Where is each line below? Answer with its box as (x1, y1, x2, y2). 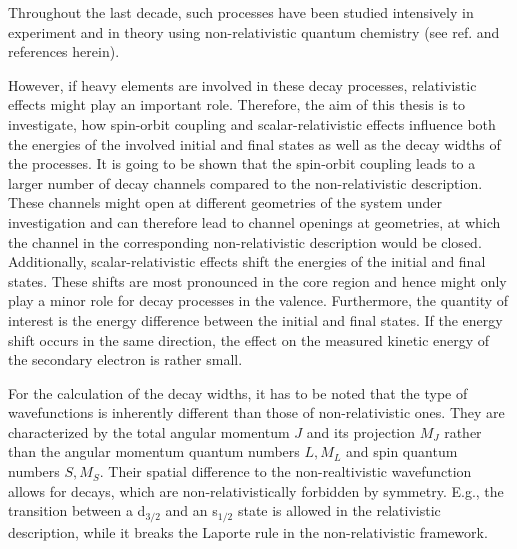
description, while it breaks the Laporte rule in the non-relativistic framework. (8, 521, 488, 542)
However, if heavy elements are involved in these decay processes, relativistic (8, 74, 477, 95)
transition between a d (8, 500, 146, 521)
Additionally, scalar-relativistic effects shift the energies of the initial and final (8, 251, 486, 272)
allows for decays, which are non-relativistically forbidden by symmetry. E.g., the (8, 480, 504, 501)
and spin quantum (346, 441, 458, 462)
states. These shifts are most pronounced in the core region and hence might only (8, 270, 507, 291)
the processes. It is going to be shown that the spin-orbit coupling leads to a (8, 153, 476, 174)
